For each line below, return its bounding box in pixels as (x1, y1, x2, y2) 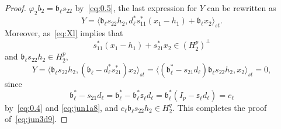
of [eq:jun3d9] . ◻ (5, 113, 68, 125)
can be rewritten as (207, 2, 276, 13)
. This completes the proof (172, 101, 267, 113)
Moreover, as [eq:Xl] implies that (5, 27, 123, 39)
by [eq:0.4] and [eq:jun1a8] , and (5, 101, 119, 113)
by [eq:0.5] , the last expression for (75, 2, 197, 13)
